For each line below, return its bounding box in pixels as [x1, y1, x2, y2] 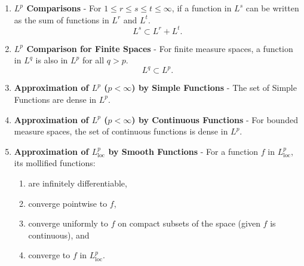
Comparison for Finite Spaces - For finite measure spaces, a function [26, 42, 293, 54]
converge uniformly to [28, 217, 109, 230]
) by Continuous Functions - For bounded [131, 113, 298, 126]
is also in [35, 54, 68, 66]
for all [82, 54, 105, 66]
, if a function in [171, 2, 232, 14]
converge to [28, 249, 70, 261]
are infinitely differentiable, [28, 176, 127, 189]
